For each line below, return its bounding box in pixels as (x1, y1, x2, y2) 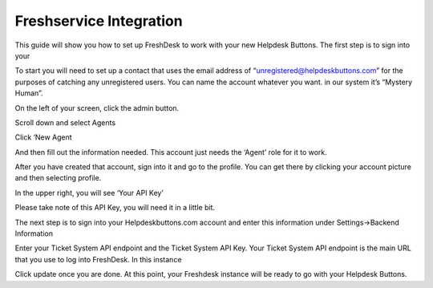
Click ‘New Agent (14, 132, 72, 142)
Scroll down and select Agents (14, 117, 116, 128)
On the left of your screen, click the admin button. (14, 103, 180, 112)
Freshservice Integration (14, 12, 184, 30)
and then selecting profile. (14, 173, 102, 183)
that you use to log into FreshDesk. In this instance (14, 254, 182, 264)
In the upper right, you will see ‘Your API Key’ (14, 188, 164, 197)
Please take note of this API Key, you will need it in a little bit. (14, 203, 216, 213)
